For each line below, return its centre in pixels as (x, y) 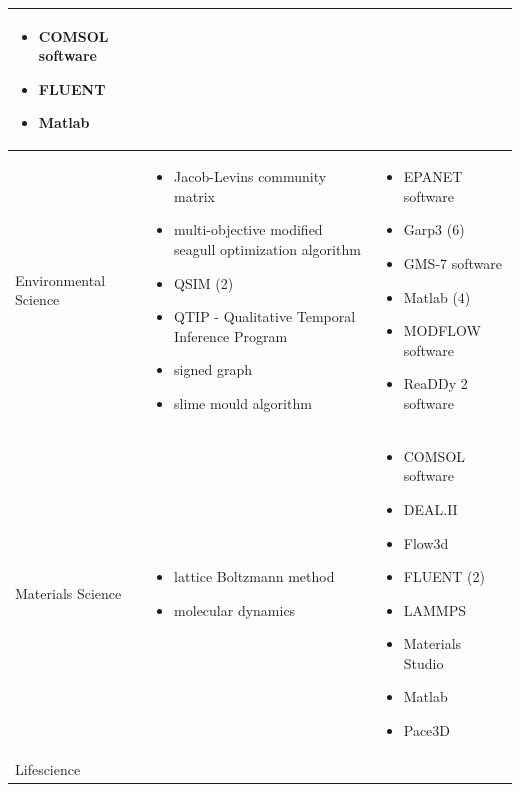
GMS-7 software (452, 262)
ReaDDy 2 (435, 383)
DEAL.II (430, 508)
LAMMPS (435, 609)
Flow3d (426, 542)
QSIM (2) (204, 282)
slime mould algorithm (243, 402)
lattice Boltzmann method (254, 576)
